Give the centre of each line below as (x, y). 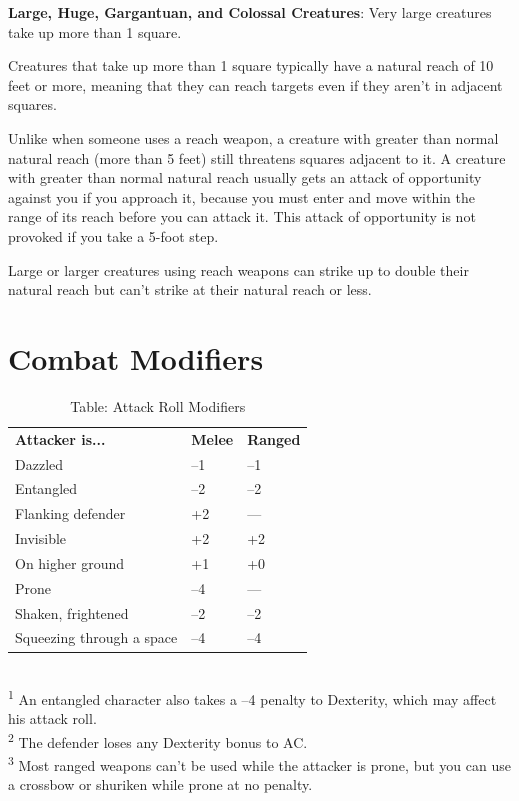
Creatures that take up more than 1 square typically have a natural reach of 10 (251, 65)
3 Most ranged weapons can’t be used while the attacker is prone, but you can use (259, 763)
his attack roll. (52, 718)
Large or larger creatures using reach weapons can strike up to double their (238, 269)
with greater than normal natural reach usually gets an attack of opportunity (245, 177)
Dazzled (39, 463)
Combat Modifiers (136, 357)
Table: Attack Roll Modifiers (158, 405)
